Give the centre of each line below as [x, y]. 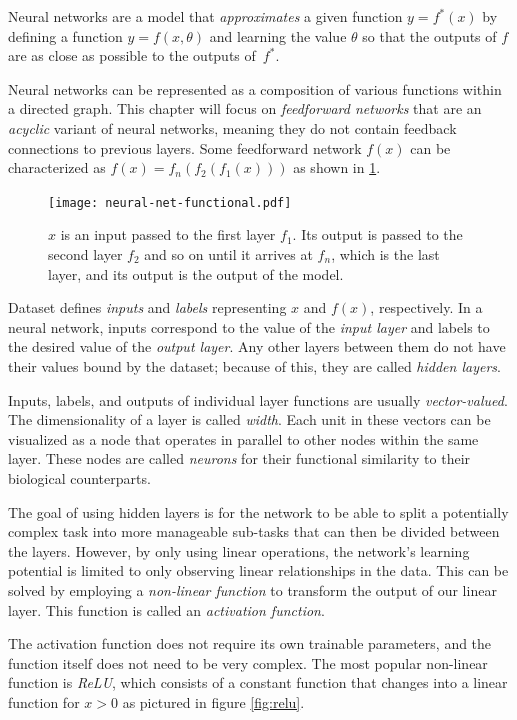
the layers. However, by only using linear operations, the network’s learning [239, 550]
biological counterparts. [79, 477]
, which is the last [385, 254]
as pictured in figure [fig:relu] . [213, 701]
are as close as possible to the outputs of [132, 55]
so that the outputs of [429, 35]
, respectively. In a [426, 307]
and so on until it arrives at [228, 254]
